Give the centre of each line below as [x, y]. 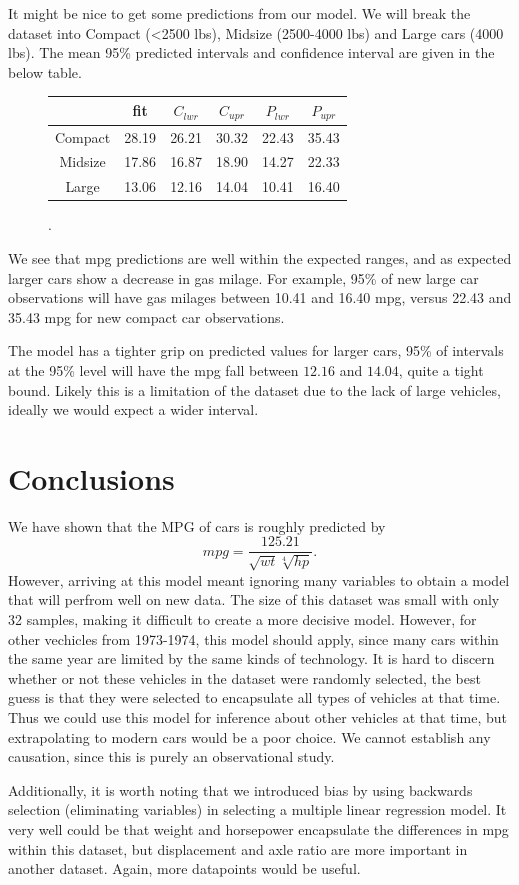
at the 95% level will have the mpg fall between [153, 369]
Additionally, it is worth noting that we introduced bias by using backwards [240, 789]
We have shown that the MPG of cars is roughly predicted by [197, 525]
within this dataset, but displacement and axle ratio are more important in [238, 848]
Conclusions [91, 477]
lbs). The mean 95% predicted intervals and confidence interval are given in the [251, 52]
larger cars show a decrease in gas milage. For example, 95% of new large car [243, 277]
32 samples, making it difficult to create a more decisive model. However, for [242, 619]
